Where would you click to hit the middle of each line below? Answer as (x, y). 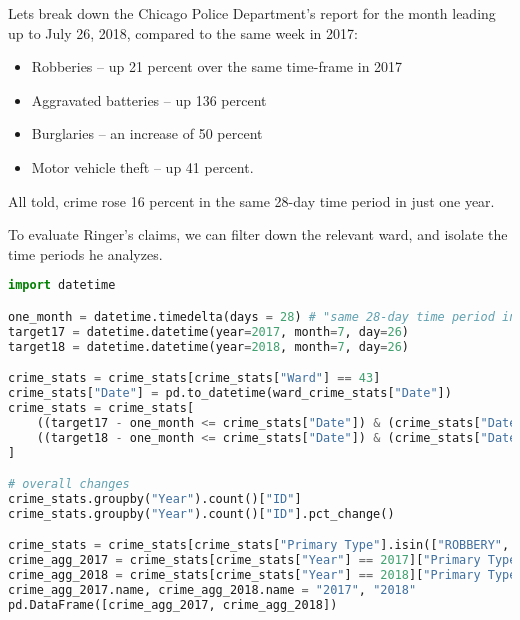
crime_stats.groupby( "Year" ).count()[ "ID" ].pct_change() (201, 513)
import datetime (62, 285)
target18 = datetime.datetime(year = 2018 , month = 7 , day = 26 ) (209, 346)
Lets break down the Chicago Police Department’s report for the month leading (252, 13)
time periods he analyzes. (85, 253)
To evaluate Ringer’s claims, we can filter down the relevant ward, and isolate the (258, 234)
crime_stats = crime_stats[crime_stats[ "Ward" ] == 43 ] (194, 378)
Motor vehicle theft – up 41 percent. (142, 166)
